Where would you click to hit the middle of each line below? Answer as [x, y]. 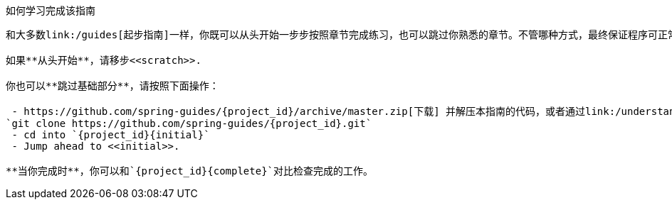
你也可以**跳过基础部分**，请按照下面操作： [112, 86]
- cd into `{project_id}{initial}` [111, 135]
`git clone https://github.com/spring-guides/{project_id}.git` [189, 123]
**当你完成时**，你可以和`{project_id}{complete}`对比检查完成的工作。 [190, 171]
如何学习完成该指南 [51, 10]
